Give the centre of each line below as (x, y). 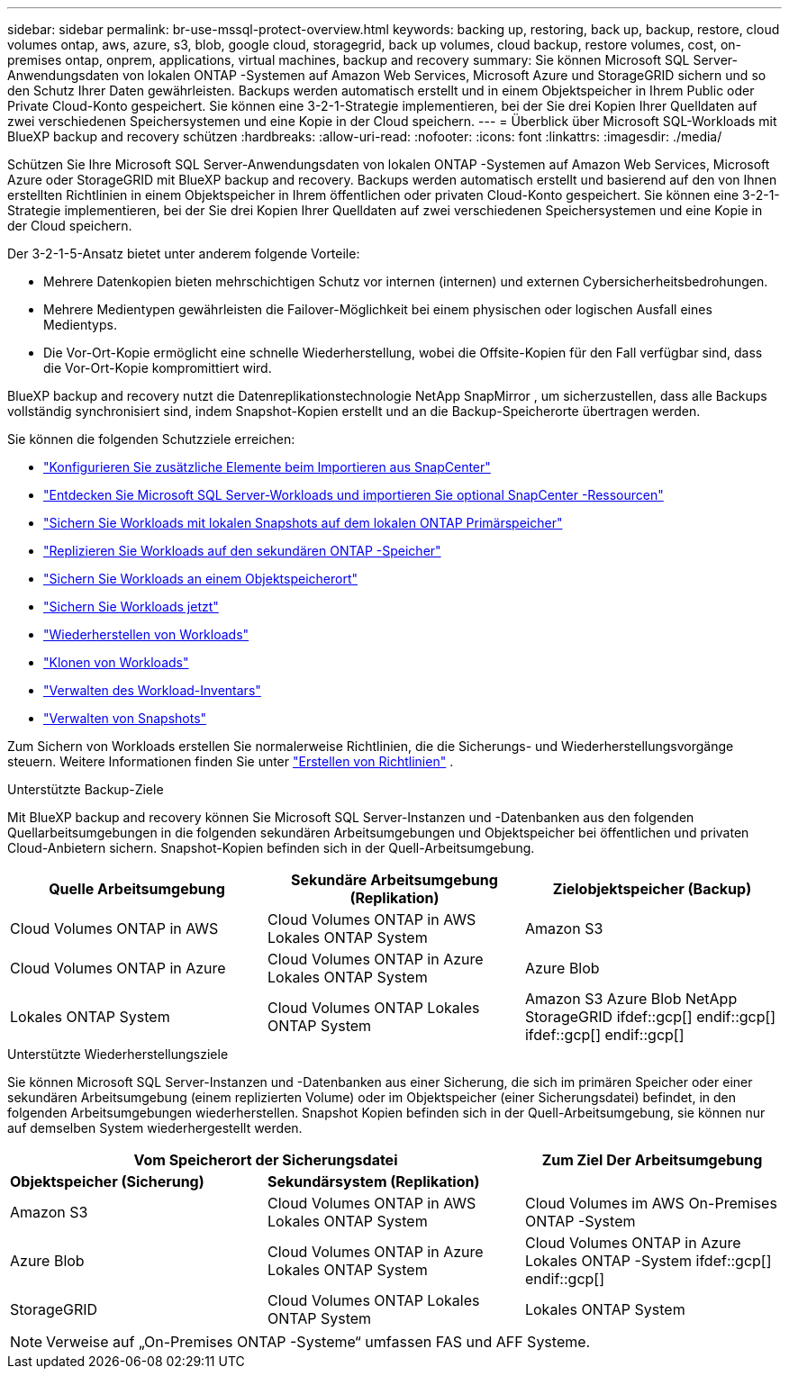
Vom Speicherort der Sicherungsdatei (266, 1160)
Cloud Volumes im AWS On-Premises (651, 1203)
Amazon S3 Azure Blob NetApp (631, 999)
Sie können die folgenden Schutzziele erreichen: (151, 439)
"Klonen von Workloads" (116, 662)
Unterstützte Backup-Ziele (86, 789)
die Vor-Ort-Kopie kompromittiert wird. (158, 368)
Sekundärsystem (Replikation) (373, 1181)
